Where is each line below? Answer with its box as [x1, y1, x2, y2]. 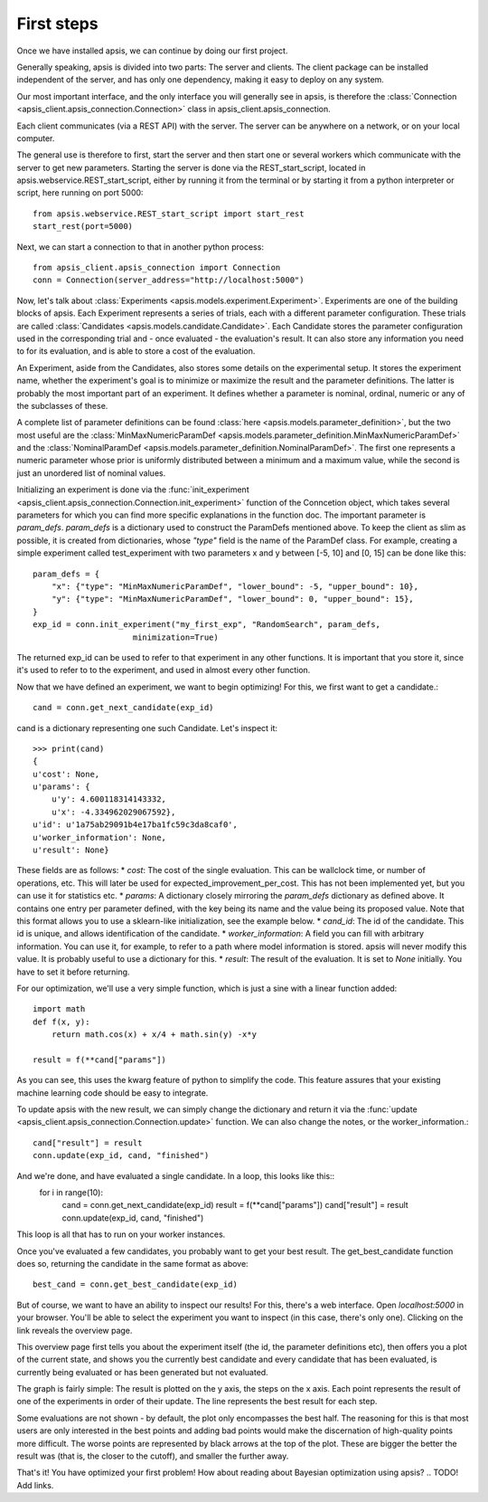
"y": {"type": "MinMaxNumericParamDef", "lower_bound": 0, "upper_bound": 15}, [51, 594, 415, 604]
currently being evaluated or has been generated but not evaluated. [16, 1366, 268, 1377]
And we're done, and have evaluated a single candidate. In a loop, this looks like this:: [16, 1170, 335, 1181]
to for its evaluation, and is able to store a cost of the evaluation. [16, 346, 256, 356]
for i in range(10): [39, 1187, 104, 1198]
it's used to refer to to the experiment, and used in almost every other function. [16, 665, 311, 676]
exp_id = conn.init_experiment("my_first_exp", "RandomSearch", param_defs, [33, 620, 381, 630]
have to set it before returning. [16, 966, 130, 977]
